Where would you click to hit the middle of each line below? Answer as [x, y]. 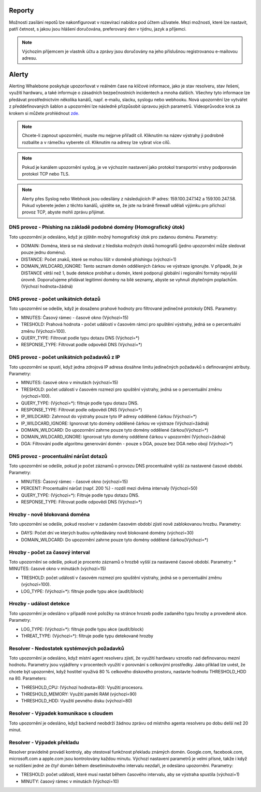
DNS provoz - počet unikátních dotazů [55, 299]
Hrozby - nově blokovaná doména [49, 514]
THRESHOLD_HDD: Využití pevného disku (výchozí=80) [77, 701]
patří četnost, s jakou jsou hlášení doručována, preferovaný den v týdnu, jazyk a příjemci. [98, 29]
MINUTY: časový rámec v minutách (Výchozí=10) [70, 781]
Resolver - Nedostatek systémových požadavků [67, 648]
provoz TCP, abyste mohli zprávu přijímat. [64, 212]
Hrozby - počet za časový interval [50, 552]
